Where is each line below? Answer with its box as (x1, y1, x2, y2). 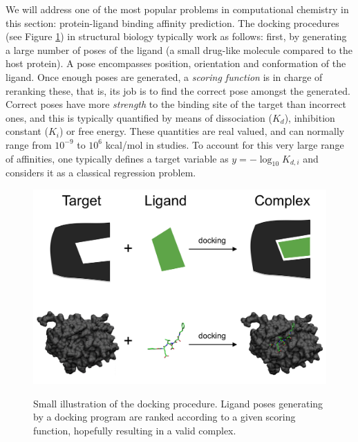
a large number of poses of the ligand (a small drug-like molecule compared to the (6, 42, 353, 57)
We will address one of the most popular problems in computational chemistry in (6, 2, 349, 16)
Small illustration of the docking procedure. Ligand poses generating (33, 396, 323, 410)
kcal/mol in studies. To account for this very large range (105, 137, 344, 151)
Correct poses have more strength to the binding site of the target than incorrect (6, 97, 347, 111)
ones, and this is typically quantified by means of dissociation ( (6, 110, 272, 125)
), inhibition (284, 110, 335, 125)
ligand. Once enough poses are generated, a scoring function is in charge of (6, 69, 323, 84)
